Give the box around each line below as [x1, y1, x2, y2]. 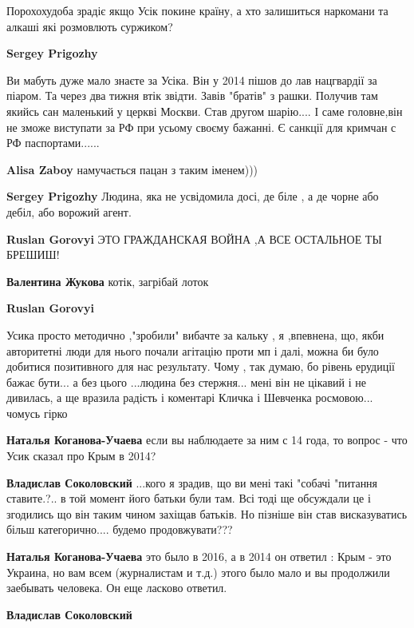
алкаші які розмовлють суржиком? [6, 18, 173, 34]
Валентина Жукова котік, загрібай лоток [6, 272, 209, 289]
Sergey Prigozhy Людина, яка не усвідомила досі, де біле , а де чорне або [6, 188, 379, 205]
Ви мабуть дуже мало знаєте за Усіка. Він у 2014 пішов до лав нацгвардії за [6, 71, 377, 88]
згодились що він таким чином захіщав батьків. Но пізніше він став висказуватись [6, 505, 408, 522]
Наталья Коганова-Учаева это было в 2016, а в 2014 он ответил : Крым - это [6, 548, 392, 565]
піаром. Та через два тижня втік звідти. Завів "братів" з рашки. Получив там [6, 87, 378, 104]
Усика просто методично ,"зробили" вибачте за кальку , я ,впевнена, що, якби [6, 326, 384, 343]
